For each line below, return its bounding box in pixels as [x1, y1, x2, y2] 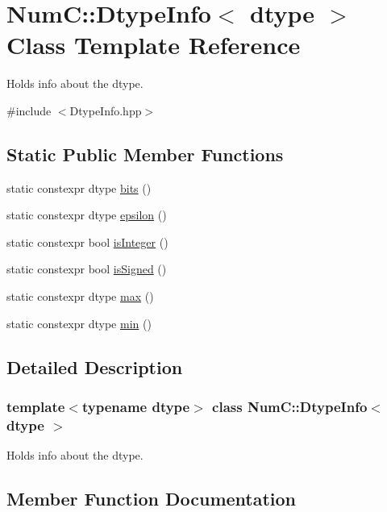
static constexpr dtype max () [6, 288, 154, 305]
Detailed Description [6, 354, 183, 379]
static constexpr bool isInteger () [6, 233, 169, 250]
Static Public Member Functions [6, 141, 284, 166]
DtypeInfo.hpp [69, 102, 142, 119]
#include [6, 102, 52, 119]
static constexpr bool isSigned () [6, 260, 167, 277]
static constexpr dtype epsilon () [6, 206, 167, 223]
